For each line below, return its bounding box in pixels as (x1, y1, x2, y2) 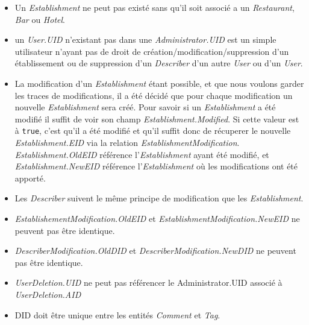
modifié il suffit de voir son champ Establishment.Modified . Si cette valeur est (14, 112, 299, 125)
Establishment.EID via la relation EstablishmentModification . (14, 136, 240, 148)
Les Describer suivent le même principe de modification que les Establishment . (14, 192, 304, 204)
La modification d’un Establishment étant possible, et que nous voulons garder (14, 77, 304, 89)
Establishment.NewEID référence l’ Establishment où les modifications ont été (14, 160, 298, 172)
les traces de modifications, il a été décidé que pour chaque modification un (14, 89, 293, 101)
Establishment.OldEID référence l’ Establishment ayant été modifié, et (14, 148, 269, 160)
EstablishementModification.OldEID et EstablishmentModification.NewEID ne (14, 212, 300, 224)
